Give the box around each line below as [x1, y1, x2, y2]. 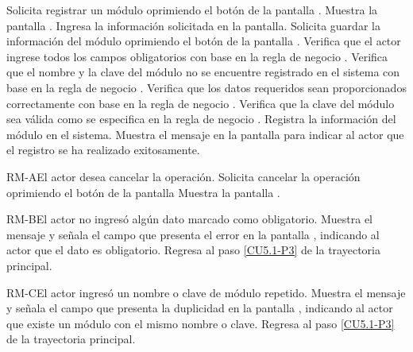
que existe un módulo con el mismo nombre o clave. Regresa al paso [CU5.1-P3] [6, 315, 395, 331]
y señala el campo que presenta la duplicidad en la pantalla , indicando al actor [6, 300, 393, 316]
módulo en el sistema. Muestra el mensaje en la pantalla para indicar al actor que [6, 126, 404, 142]
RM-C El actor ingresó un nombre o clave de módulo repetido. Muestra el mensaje [6, 284, 406, 300]
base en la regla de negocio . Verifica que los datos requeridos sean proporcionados [6, 79, 407, 95]
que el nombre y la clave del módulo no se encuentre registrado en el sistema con [6, 64, 400, 80]
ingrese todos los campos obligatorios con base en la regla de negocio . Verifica [6, 48, 388, 64]
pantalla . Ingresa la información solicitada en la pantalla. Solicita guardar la [6, 17, 380, 33]
